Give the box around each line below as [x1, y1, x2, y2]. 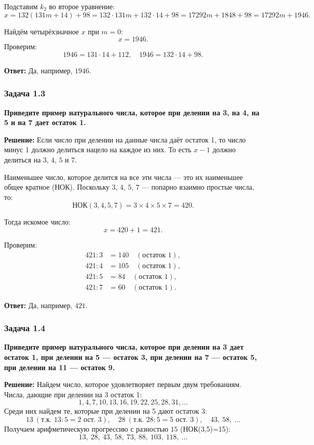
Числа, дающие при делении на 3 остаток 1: [4, 389, 142, 399]
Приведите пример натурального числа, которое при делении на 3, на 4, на [4, 107, 260, 117]
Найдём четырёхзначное [4, 26, 79, 36]
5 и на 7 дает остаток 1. [4, 117, 86, 128]
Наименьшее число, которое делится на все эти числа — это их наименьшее [4, 171, 243, 182]
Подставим [4, 1, 38, 11]
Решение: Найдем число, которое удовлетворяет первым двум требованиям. [4, 379, 242, 390]
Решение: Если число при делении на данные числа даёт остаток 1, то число [4, 134, 246, 145]
